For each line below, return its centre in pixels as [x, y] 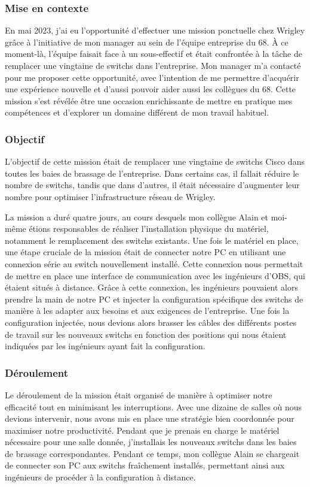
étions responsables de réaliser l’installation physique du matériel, [149, 229]
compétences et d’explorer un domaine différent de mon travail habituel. [137, 112]
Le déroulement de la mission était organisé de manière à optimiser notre [139, 394]
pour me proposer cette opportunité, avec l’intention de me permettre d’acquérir [152, 77]
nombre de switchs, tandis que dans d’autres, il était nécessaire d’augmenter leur [152, 185]
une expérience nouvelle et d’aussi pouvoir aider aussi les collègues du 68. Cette [151, 89]
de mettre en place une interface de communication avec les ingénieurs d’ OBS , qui [155, 275]
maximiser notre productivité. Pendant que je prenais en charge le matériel [142, 430]
